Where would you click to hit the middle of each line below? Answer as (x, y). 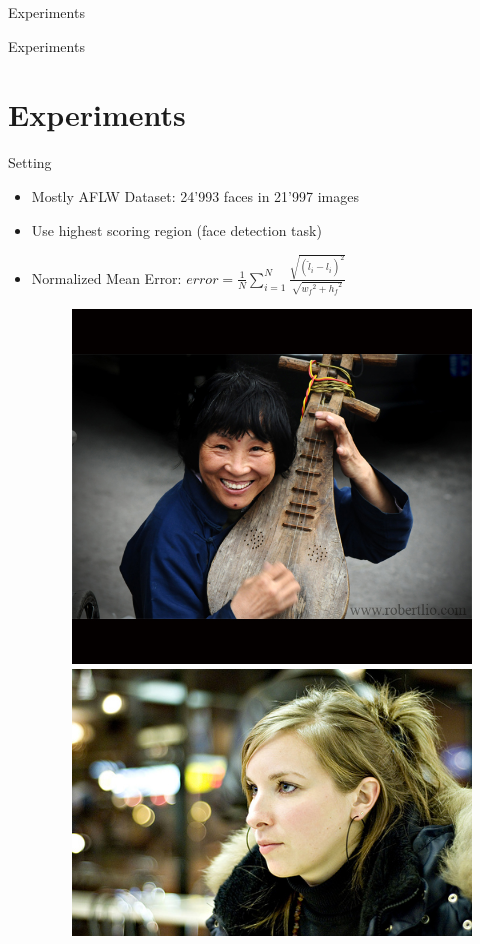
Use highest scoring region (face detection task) (176, 229)
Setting (30, 162)
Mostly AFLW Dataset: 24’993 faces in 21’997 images (195, 195)
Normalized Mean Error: (106, 277)
